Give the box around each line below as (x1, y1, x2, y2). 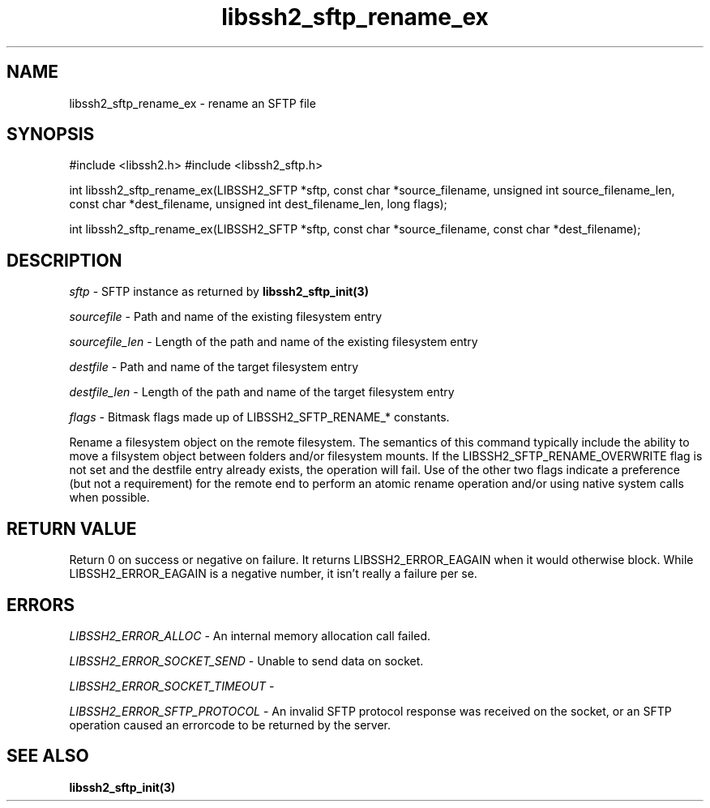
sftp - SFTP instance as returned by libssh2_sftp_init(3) (69, 284, 369, 299)
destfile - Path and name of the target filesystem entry (69, 360, 359, 374)
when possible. (69, 490, 150, 505)
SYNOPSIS (6, 124, 95, 145)
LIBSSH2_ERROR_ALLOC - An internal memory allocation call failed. (69, 628, 431, 643)
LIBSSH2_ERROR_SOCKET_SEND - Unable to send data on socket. (69, 653, 424, 668)
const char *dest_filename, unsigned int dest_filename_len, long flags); (69, 197, 447, 212)
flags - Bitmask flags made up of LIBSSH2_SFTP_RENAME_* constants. (69, 410, 450, 425)
